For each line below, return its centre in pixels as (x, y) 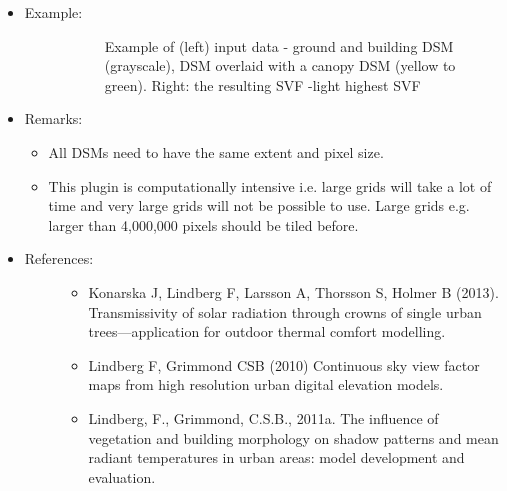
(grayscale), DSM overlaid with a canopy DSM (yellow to (280, 65)
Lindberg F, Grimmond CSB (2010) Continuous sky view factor (284, 364)
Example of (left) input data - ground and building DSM (279, 45)
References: (59, 258)
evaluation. (122, 476)
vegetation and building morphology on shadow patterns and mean (293, 437)
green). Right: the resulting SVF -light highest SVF (262, 84)
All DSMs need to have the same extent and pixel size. (216, 151)
